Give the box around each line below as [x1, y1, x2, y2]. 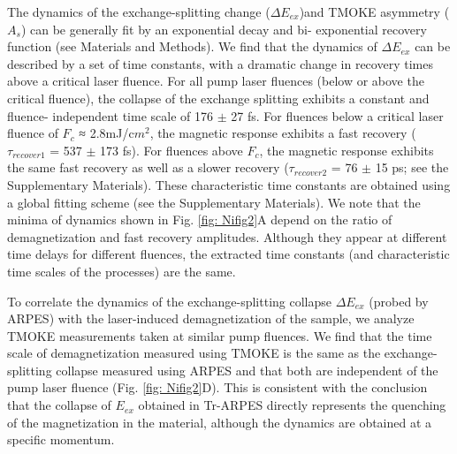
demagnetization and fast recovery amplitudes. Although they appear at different [7, 227, 447, 246]
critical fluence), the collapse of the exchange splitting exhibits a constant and [7, 88, 430, 107]
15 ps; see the [375, 158, 449, 177]
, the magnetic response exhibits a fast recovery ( [149, 124, 416, 142]
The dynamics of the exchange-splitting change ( [7, 3, 270, 20]
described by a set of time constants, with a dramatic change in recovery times [7, 54, 433, 72]
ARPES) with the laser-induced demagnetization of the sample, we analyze [7, 309, 415, 328]
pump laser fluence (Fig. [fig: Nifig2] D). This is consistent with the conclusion [7, 378, 428, 397]
